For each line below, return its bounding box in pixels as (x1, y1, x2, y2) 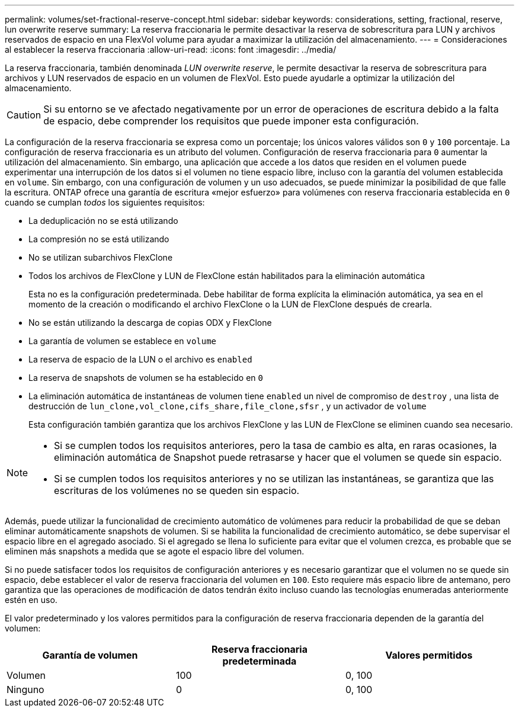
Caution (7, 109, 41, 121)
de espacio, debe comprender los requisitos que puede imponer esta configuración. (43, 115, 419, 127)
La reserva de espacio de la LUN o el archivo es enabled (28, 354, 252, 364)
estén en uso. (5, 595, 57, 605)
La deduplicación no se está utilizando (28, 216, 178, 226)
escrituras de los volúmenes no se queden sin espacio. (54, 485, 300, 496)
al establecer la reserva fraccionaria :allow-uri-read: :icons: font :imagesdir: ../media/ (5, 44, 337, 54)
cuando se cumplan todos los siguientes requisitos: (5, 197, 205, 207)
